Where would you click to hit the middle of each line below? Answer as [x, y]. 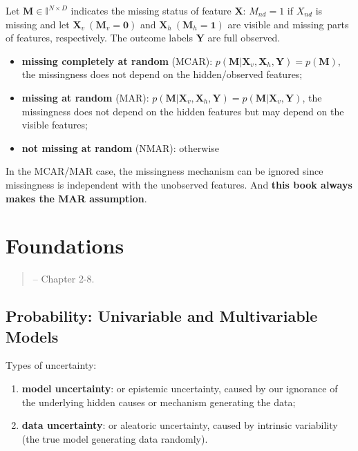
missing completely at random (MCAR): [117, 60]
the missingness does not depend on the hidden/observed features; [162, 74]
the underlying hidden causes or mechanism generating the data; [159, 402]
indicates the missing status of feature [151, 10]
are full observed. [244, 38]
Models [32, 336]
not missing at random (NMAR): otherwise [121, 147]
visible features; [55, 125]
